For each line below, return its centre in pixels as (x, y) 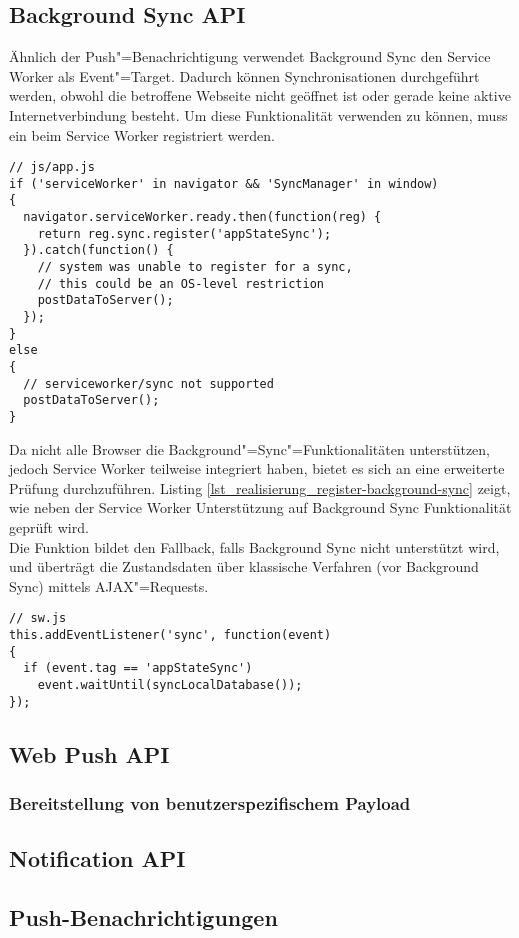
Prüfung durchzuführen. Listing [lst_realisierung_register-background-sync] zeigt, (260, 487)
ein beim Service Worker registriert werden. (142, 134)
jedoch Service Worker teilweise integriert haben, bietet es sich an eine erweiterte (257, 468)
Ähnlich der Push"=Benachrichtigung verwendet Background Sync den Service (250, 56)
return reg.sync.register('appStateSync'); (184, 233)
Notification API (97, 858)
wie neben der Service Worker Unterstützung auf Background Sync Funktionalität (260, 507)
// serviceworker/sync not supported (148, 383)
